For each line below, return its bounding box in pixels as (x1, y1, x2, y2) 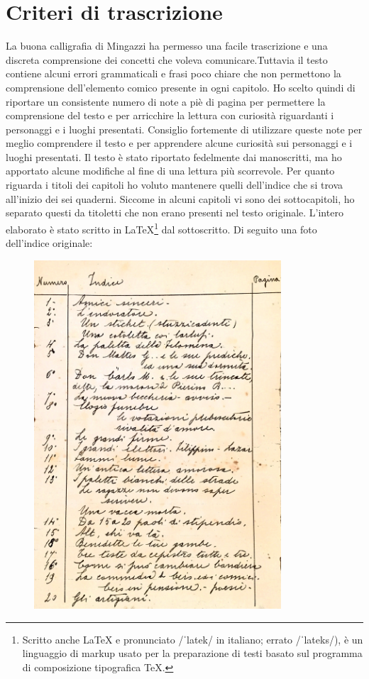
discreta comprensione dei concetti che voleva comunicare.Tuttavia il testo (6, 52, 328, 67)
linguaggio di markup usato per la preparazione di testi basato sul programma (22, 646, 363, 661)
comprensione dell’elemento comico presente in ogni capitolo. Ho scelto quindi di (6, 79, 356, 94)
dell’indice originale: (6, 236, 93, 250)
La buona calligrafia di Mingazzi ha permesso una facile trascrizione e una (6, 38, 328, 53)
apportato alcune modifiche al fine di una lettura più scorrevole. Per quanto (6, 163, 335, 178)
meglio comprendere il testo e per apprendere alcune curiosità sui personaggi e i (6, 136, 353, 150)
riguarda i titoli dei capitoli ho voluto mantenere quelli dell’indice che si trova (6, 177, 343, 192)
